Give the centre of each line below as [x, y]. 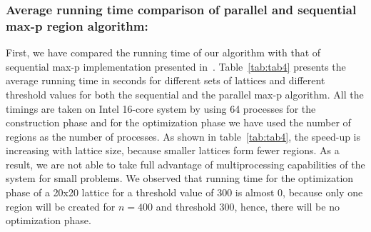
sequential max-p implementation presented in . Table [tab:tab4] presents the [176, 66]
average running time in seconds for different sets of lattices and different [166, 80]
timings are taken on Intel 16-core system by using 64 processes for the [161, 108]
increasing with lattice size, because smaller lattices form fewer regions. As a [173, 150]
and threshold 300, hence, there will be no [248, 206]
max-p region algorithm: [77, 25]
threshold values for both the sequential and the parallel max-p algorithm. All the [185, 94]
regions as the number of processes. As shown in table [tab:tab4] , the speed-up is [183, 136]
